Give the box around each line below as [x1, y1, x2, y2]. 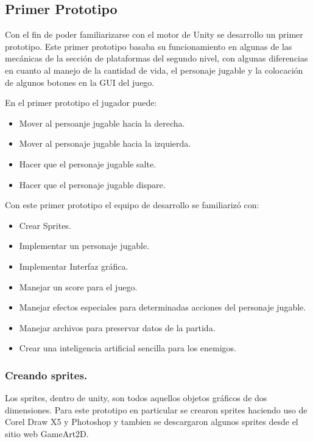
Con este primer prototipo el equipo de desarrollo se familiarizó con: [5, 198, 259, 211]
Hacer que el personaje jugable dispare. [19, 178, 166, 191]
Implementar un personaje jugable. [19, 239, 150, 252]
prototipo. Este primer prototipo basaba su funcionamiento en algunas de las [5, 40, 292, 52]
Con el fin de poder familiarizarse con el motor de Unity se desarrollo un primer [5, 28, 303, 41]
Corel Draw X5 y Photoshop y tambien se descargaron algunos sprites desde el [5, 415, 298, 428]
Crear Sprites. [19, 219, 71, 231]
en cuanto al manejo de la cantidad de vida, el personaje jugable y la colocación [5, 63, 303, 76]
